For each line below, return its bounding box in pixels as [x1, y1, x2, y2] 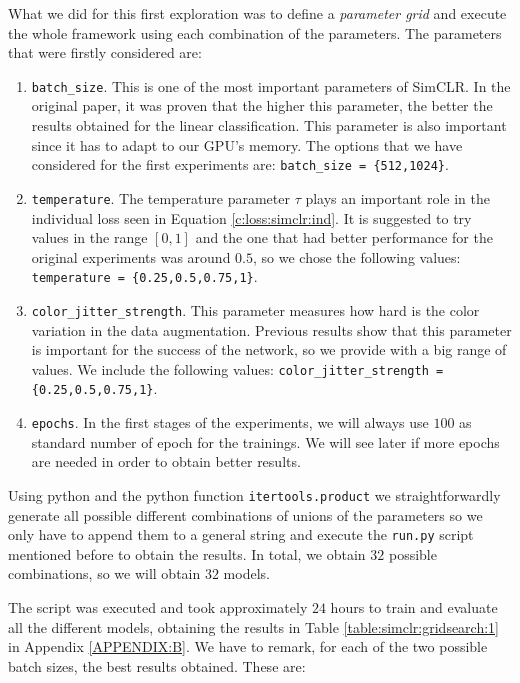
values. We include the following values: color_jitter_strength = [31, 358, 444, 379]
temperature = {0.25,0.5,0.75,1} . [31, 266, 258, 287]
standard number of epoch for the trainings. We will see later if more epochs [31, 431, 500, 452]
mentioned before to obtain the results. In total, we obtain [8, 543, 366, 564]
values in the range [31, 227, 148, 248]
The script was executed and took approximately [8, 597, 308, 618]
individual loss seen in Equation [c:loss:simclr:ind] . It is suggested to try [31, 207, 472, 228]
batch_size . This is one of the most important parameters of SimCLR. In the [31, 75, 511, 96]
